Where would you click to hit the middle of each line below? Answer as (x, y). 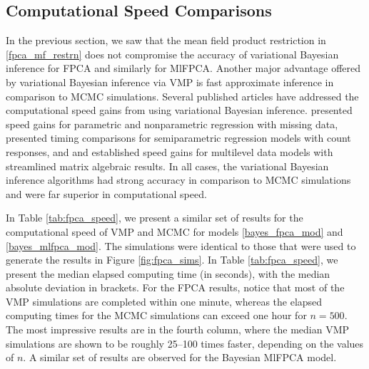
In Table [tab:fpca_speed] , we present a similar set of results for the (155, 218)
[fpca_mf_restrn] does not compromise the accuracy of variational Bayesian (172, 54)
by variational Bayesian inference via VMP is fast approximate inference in (170, 82)
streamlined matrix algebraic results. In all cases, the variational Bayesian (167, 166)
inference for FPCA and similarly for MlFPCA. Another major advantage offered (183, 68)
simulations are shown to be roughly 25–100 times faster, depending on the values (185, 343)
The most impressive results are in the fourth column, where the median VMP (178, 329)
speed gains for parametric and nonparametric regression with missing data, (172, 124)
